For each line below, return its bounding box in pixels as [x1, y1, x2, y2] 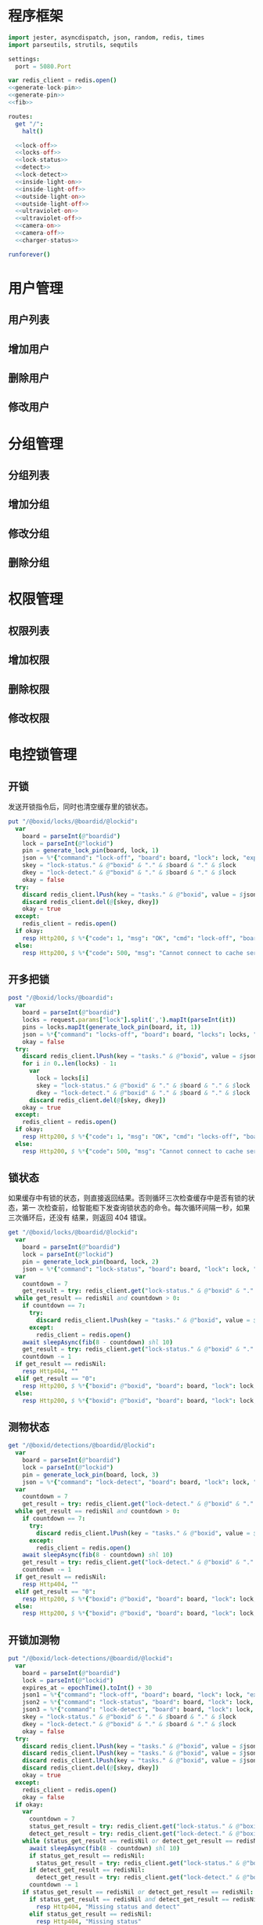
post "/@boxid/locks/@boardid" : [8, 994, 113, 1002]
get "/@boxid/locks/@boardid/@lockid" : [8, 1228, 139, 1237]
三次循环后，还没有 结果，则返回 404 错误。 [8, 1213, 151, 1222]
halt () [22, 127, 44, 135]
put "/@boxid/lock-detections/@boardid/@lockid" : [8, 1655, 174, 1663]
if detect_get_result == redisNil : [28, 1866, 146, 1874]
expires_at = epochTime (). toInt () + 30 [22, 1684, 153, 1692]
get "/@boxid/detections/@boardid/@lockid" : [8, 1442, 156, 1450]
